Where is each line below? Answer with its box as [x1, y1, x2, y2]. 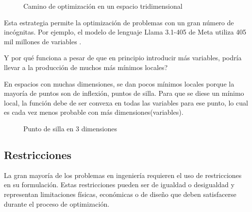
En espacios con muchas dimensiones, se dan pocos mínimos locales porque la [4, 78, 235, 88]
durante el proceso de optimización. [4, 198, 110, 209]
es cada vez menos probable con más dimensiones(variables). [4, 107, 184, 117]
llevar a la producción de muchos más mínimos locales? [4, 62, 168, 72]
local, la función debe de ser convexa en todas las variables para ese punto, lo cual [4, 97, 248, 107]
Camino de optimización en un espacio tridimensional [23, 1, 183, 11]
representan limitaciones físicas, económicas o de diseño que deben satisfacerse [4, 189, 236, 199]
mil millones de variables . [4, 36, 82, 46]
